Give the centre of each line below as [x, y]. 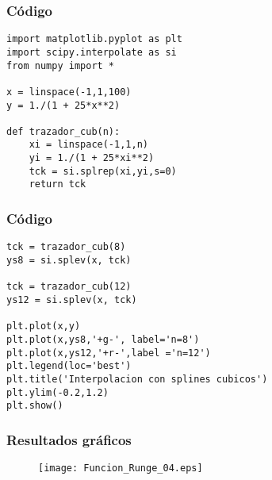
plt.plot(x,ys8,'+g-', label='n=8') [103, 339]
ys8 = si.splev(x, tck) [69, 260]
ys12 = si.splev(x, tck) [72, 300]
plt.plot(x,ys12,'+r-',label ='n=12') [109, 353]
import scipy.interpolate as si [92, 52]
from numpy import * [61, 65]
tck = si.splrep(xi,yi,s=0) [103, 171]
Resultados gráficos [69, 439]
